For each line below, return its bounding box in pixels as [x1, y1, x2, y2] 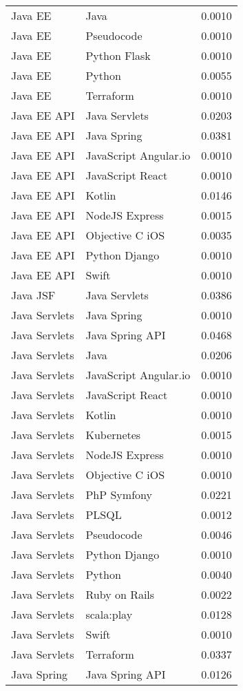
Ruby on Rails [85, 586, 155, 602]
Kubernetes [85, 427, 141, 443]
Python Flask [85, 47, 151, 63]
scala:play [85, 606, 133, 622]
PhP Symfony [85, 487, 152, 502]
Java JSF [11, 287, 56, 303]
